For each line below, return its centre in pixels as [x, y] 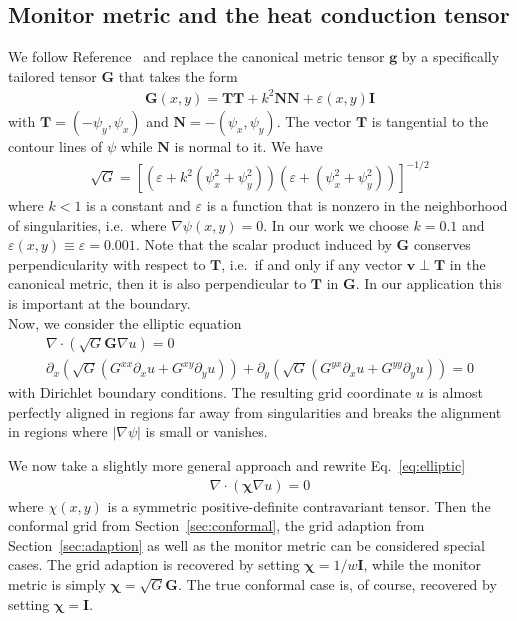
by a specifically [450, 56]
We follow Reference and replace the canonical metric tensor [196, 56]
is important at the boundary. [99, 303]
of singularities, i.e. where [87, 224]
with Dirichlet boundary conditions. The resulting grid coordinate [210, 392]
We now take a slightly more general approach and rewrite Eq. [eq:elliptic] [237, 465]
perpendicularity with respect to [107, 263]
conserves [442, 244]
